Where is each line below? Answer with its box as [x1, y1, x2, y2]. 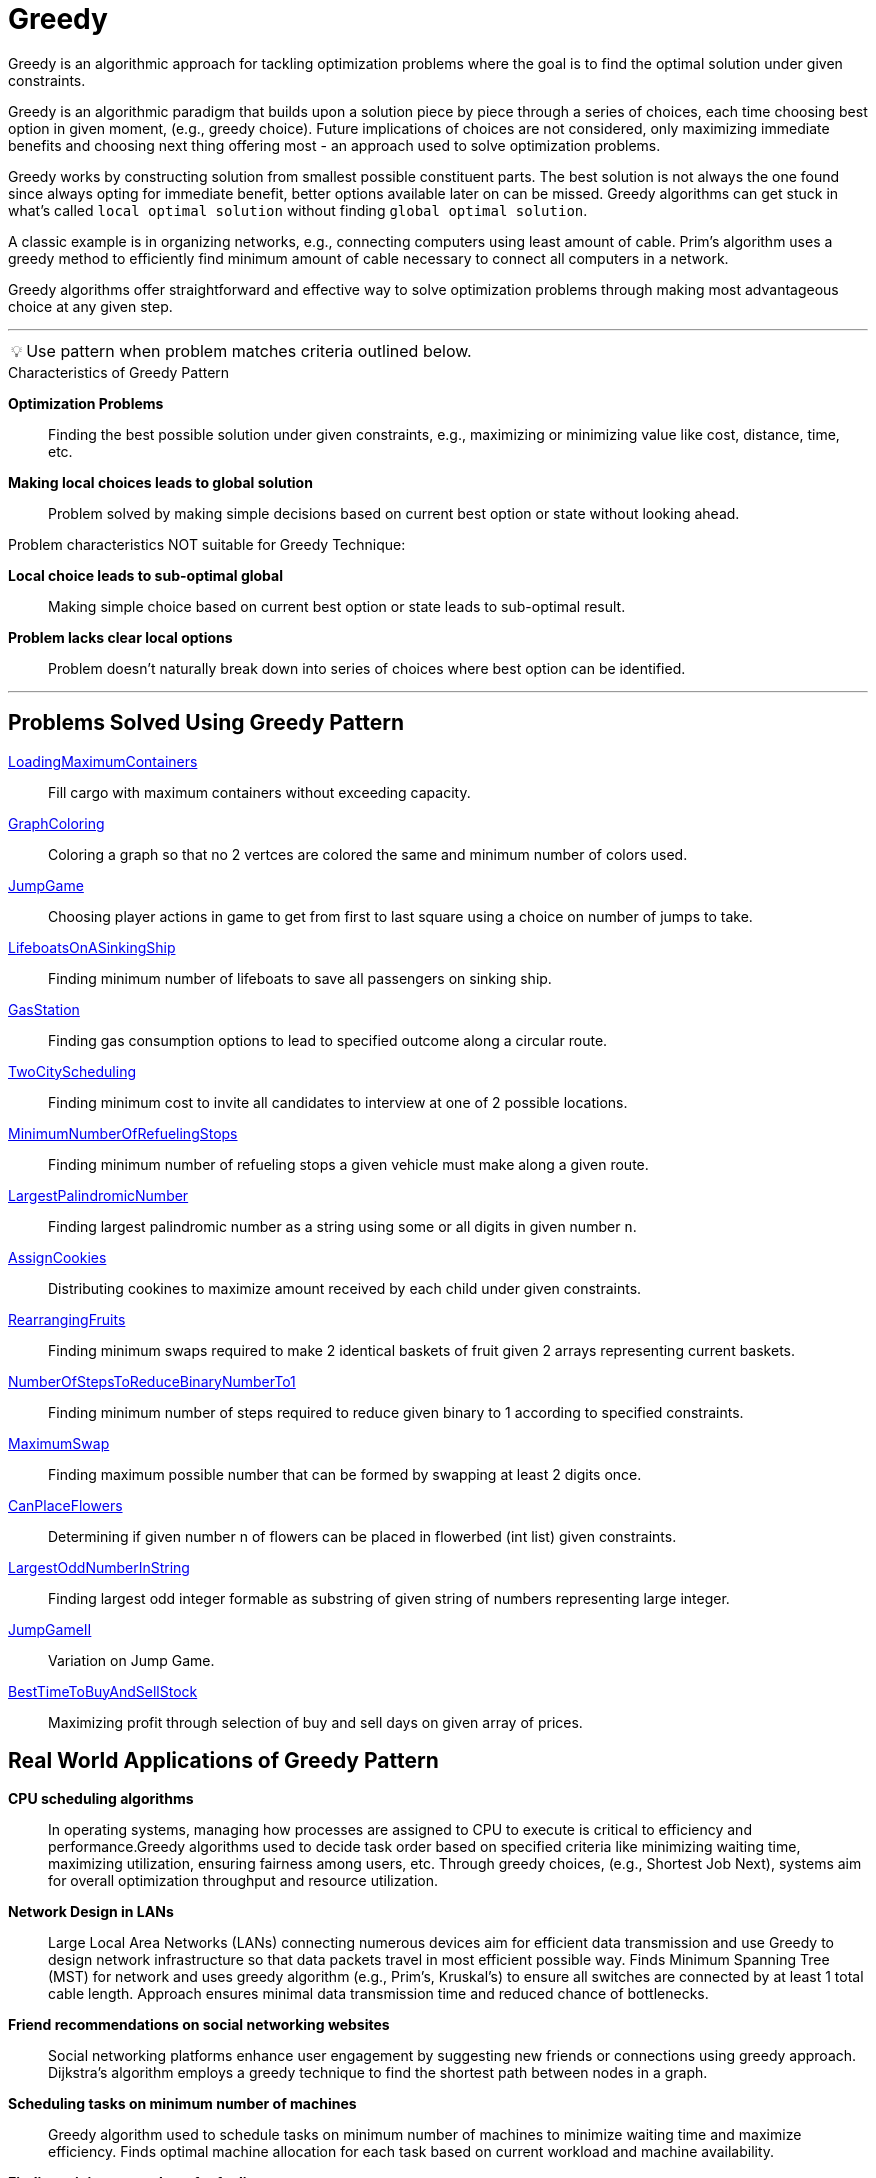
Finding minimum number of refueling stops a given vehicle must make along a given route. [48, 1155, 649, 1173]
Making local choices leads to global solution [8, 473, 313, 491]
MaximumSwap [8, 1434, 110, 1452]
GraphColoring [8, 814, 105, 832]
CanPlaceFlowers [8, 1496, 123, 1514]
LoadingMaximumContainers [8, 752, 198, 770]
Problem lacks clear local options [8, 628, 233, 646]
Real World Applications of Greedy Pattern [8, 1748, 439, 1774]
